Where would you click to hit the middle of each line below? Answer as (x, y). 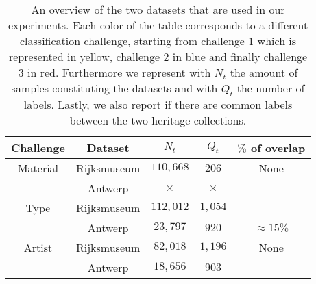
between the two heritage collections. (158, 120)
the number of (271, 88)
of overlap (278, 148)
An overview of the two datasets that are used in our (158, 9)
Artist (38, 248)
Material (38, 168)
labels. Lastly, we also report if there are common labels (158, 105)
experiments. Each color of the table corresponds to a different (158, 25)
